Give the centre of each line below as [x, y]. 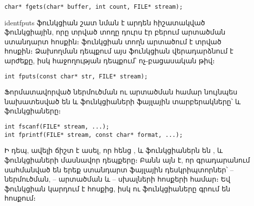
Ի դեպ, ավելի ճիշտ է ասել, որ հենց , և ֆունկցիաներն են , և [114, 150]
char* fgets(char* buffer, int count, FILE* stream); [94, 7]
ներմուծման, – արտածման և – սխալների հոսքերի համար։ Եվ [117, 179]
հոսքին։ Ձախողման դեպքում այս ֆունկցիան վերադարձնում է [119, 51]
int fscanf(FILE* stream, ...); [57, 127]
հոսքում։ [20, 198]
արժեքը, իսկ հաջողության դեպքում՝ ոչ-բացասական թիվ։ [110, 61]
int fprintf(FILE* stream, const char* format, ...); [94, 135]
